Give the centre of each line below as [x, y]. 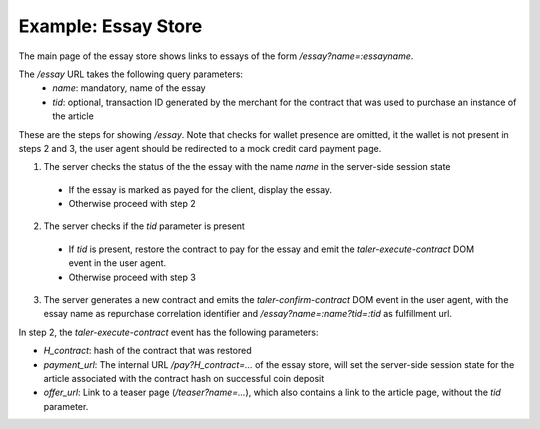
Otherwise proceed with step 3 [132, 277]
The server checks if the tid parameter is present [144, 226]
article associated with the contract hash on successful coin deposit [184, 378]
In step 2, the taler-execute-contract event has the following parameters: [168, 332]
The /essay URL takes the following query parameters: [131, 74]
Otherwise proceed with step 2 [132, 204]
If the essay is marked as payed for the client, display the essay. [200, 189]
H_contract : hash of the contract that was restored [147, 351]
